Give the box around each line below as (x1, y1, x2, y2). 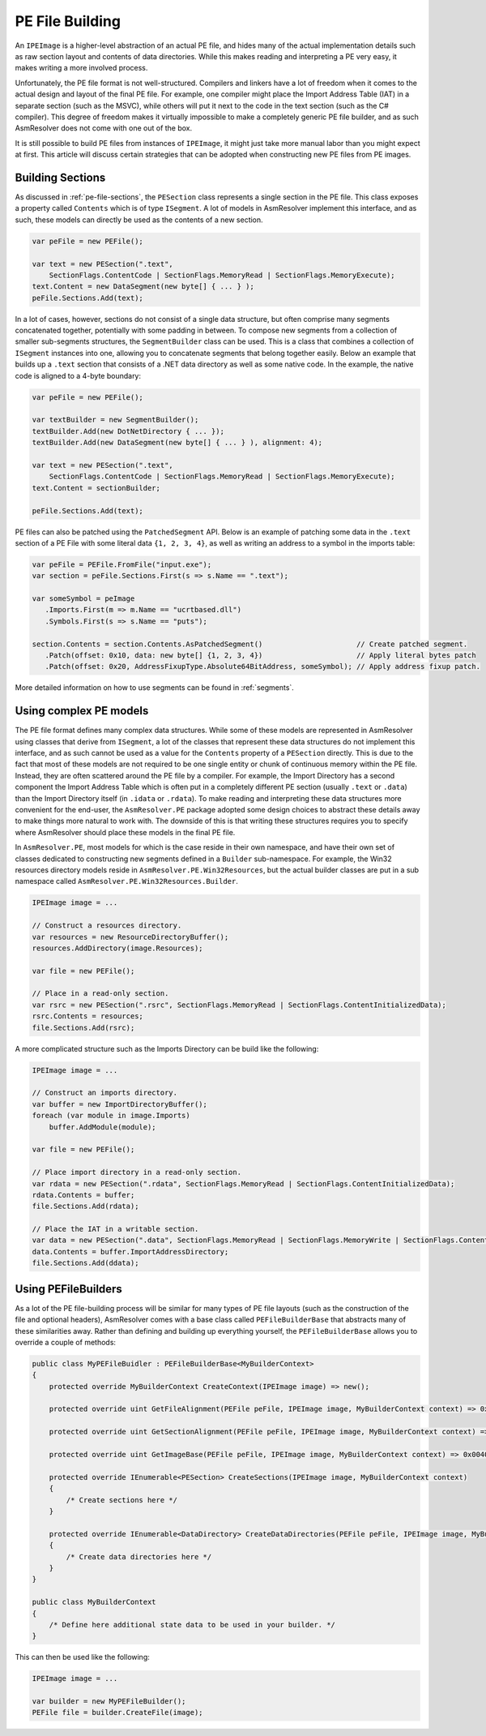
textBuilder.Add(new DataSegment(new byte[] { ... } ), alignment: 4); (32, 438, 323, 448)
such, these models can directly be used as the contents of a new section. (15, 215, 263, 225)
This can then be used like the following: (15, 1652, 150, 1662)
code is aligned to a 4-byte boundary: (15, 371, 142, 380)
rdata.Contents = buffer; (32, 1190, 135, 1199)
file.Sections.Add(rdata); (32, 1202, 139, 1211)
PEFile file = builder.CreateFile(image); (32, 1708, 203, 1717)
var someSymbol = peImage (32, 594, 135, 603)
